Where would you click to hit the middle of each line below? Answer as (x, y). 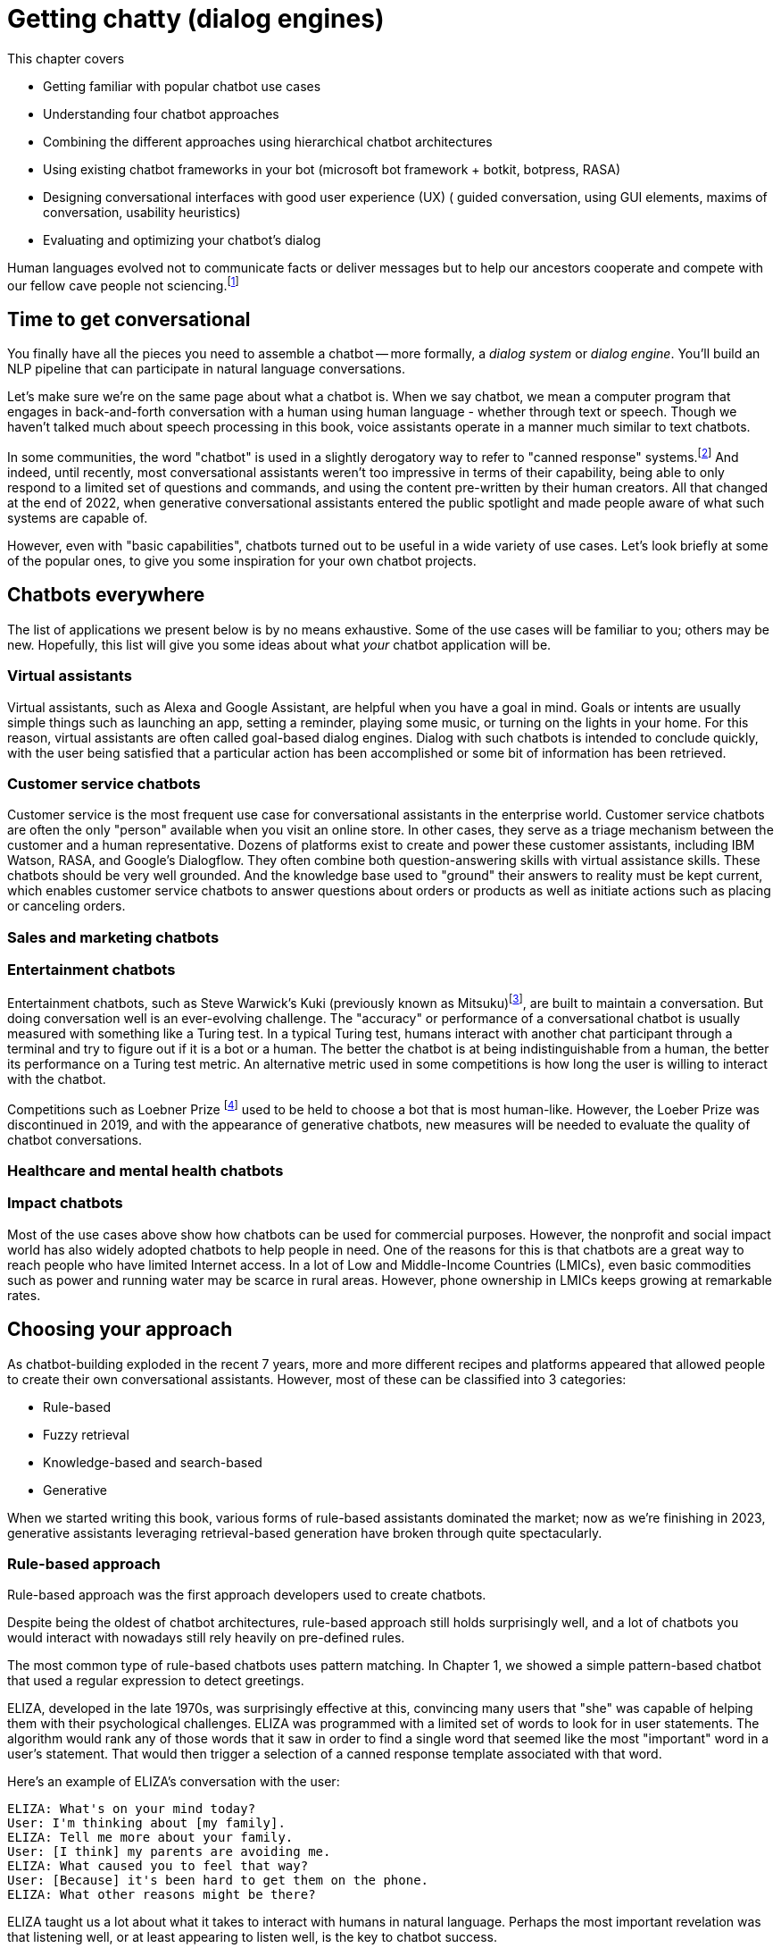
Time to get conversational (129, 319)
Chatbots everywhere (106, 595)
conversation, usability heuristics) (142, 212)
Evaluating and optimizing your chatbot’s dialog (182, 239)
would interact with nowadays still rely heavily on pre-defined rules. (206, 1638)
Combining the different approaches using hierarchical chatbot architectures (268, 141)
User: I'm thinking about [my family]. (146, 1823)
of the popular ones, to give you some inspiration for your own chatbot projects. (242, 560)
